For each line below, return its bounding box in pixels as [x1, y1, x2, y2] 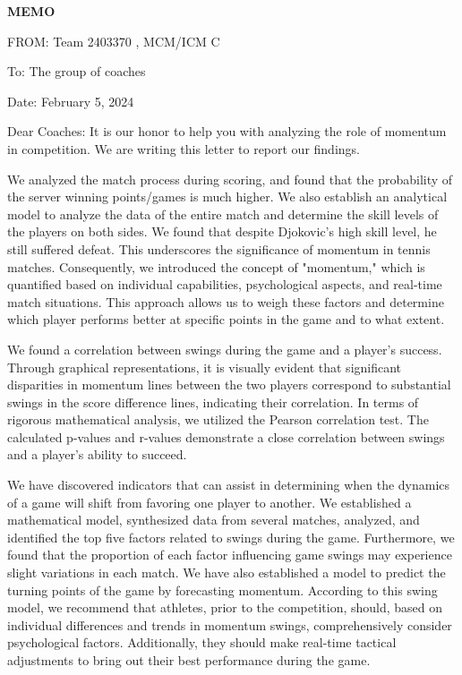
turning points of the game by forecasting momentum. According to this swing [7, 580, 438, 599]
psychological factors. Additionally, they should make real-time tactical [7, 633, 397, 652]
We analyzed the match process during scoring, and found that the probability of [7, 169, 453, 188]
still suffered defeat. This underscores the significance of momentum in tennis [7, 239, 431, 258]
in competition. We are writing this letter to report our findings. [7, 139, 360, 158]
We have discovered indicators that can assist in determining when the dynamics [7, 475, 450, 494]
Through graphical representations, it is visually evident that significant [7, 357, 402, 376]
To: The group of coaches [7, 62, 146, 81]
